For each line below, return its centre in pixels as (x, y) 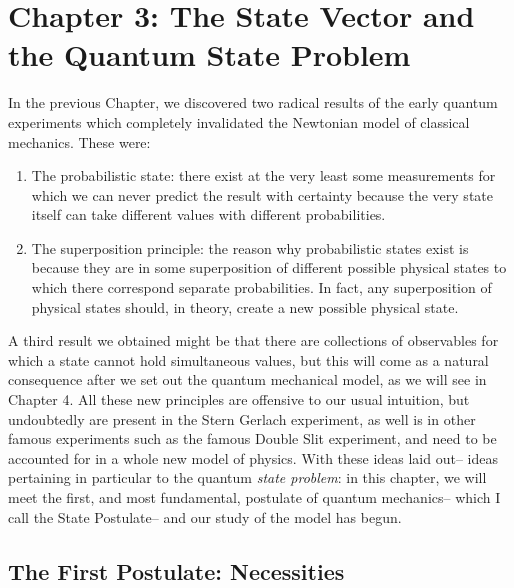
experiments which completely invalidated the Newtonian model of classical (239, 121)
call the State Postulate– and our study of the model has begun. (205, 516)
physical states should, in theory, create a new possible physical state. (245, 306)
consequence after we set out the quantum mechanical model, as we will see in (247, 379)
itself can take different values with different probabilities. (208, 214)
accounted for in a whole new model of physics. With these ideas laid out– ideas (253, 457)
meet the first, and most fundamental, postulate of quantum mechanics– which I (254, 497)
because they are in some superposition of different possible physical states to (269, 267)
